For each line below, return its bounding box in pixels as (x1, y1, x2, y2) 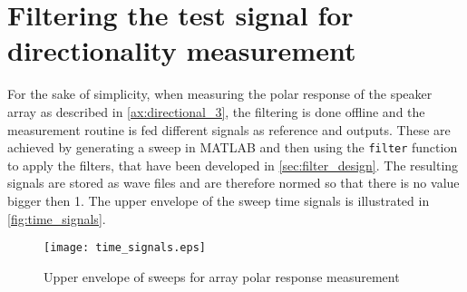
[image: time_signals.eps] (44, 241, 206, 255)
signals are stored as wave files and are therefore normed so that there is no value (7, 173, 460, 192)
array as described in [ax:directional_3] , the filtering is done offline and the (7, 102, 425, 121)
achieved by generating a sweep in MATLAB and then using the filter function (7, 138, 458, 157)
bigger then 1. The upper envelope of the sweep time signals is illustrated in (7, 190, 430, 209)
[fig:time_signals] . (7, 209, 106, 228)
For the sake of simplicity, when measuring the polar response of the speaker (7, 84, 433, 103)
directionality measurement (7, 32, 356, 69)
